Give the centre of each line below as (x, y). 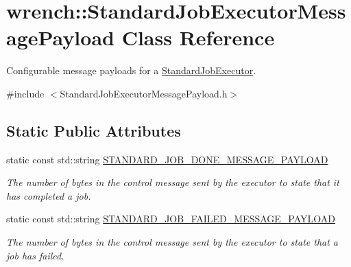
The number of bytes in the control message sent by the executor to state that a (172, 242)
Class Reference (198, 37)
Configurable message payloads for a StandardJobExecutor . (131, 70)
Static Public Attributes (94, 130)
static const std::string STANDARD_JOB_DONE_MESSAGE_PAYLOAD (167, 159)
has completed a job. (49, 195)
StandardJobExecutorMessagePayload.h (144, 93)
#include (25, 93)
